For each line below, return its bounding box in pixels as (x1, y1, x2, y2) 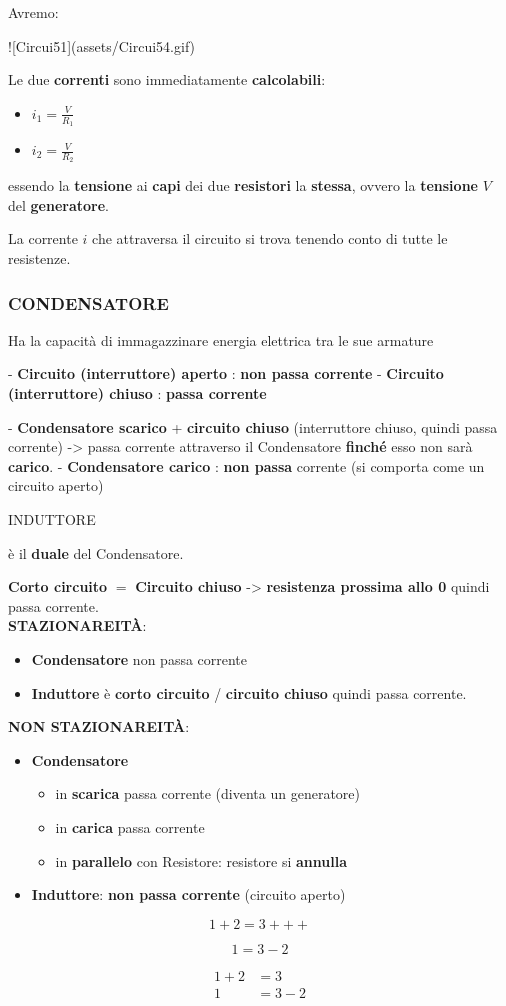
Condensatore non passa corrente (31, 648, 248, 669)
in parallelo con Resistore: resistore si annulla (55, 850, 347, 871)
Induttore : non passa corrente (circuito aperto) (31, 884, 346, 905)
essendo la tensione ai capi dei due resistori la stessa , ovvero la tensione (8, 175, 478, 196)
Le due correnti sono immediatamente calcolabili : (8, 69, 326, 90)
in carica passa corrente (55, 816, 205, 837)
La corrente (8, 228, 78, 249)
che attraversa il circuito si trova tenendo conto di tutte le (92, 228, 448, 249)
